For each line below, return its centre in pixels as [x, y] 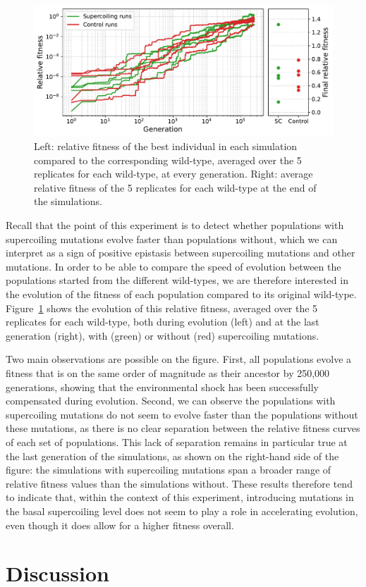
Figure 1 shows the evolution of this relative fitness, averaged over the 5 [162, 308]
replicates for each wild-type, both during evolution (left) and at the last [163, 322]
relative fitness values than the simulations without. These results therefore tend [179, 483]
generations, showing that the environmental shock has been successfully [162, 387]
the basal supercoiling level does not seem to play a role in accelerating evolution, [182, 511]
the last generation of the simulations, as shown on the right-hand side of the [172, 456]
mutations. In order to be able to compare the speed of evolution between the [173, 266]
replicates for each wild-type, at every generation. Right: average [173, 174]
